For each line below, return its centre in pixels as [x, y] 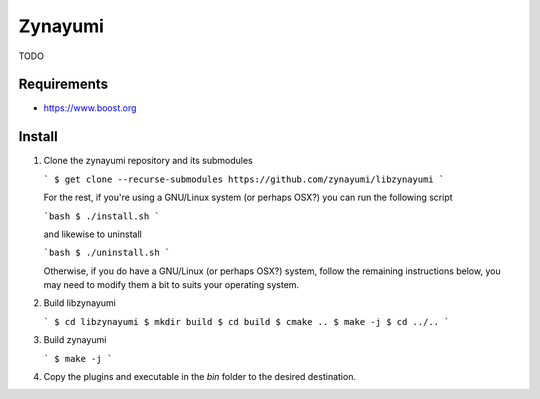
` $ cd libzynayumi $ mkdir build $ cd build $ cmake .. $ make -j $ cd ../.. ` [246, 321]
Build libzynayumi [80, 303]
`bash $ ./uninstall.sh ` [107, 253]
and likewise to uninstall [92, 234]
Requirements [63, 84]
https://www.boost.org [90, 108]
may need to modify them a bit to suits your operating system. [171, 285]
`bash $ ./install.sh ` [101, 216]
